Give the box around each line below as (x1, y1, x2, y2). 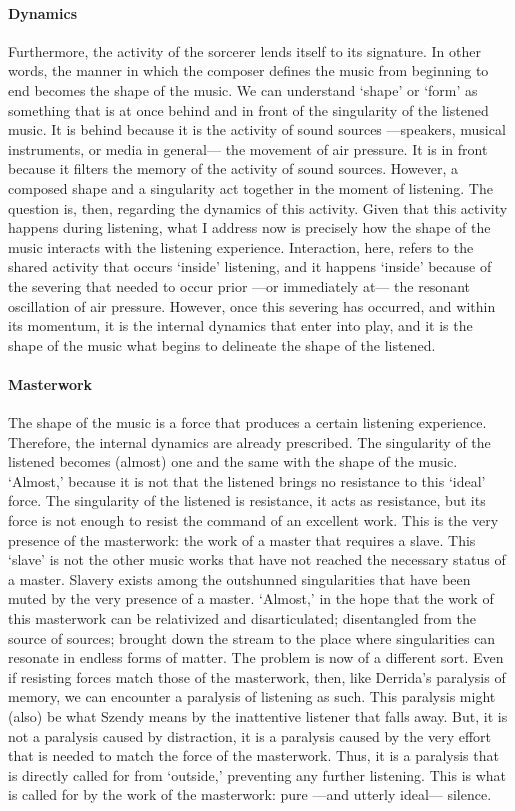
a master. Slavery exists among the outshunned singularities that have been (8, 568, 471, 589)
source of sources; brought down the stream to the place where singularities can (8, 627, 496, 648)
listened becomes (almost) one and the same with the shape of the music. (8, 451, 458, 472)
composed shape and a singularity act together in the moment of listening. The (8, 177, 493, 198)
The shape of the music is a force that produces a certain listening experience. (8, 412, 487, 433)
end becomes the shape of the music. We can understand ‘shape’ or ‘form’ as (8, 79, 478, 100)
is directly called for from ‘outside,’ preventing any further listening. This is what (8, 764, 507, 785)
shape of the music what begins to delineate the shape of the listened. (8, 334, 436, 355)
